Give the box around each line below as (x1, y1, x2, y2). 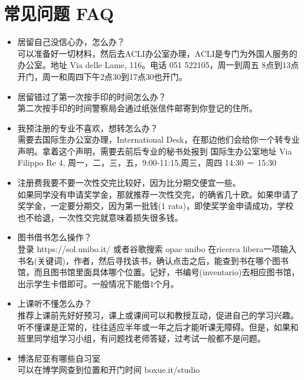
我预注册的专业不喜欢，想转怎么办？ (17, 121, 158, 134)
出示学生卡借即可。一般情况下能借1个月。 (17, 277, 179, 289)
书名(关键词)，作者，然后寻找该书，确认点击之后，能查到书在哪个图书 (17, 254, 289, 266)
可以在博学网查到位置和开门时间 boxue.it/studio (17, 363, 200, 376)
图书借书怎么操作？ (17, 231, 92, 243)
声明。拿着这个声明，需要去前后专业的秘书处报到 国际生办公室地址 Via (17, 144, 292, 157)
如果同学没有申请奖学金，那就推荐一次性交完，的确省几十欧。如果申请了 (17, 188, 299, 200)
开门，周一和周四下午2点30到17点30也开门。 (17, 70, 187, 82)
